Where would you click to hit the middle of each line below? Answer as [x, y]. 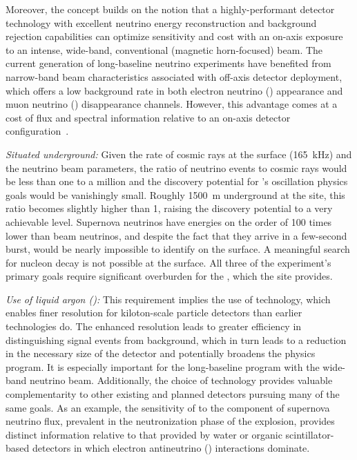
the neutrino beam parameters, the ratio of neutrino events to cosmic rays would [176, 167]
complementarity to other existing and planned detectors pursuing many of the [173, 394]
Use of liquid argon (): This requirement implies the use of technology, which [168, 299]
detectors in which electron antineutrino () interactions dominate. [171, 448]
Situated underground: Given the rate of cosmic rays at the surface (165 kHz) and [179, 154]
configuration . [37, 131]
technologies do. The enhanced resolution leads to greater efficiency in [154, 326]
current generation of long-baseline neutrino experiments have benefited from [168, 63]
